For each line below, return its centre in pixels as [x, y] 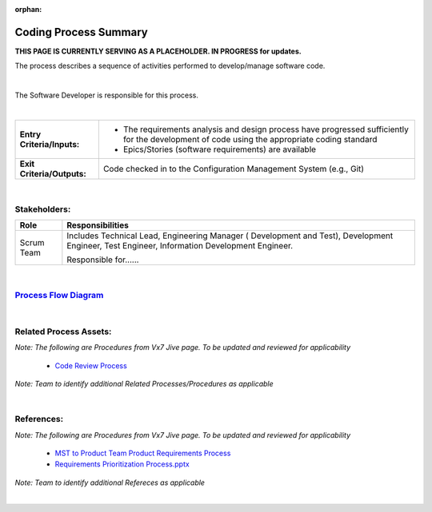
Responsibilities [98, 225]
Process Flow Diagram [59, 295]
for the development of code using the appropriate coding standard [250, 139]
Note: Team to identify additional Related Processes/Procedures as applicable [144, 384]
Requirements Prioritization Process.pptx [122, 464]
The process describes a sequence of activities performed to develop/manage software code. [170, 66]
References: [39, 419]
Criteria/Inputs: [50, 144]
